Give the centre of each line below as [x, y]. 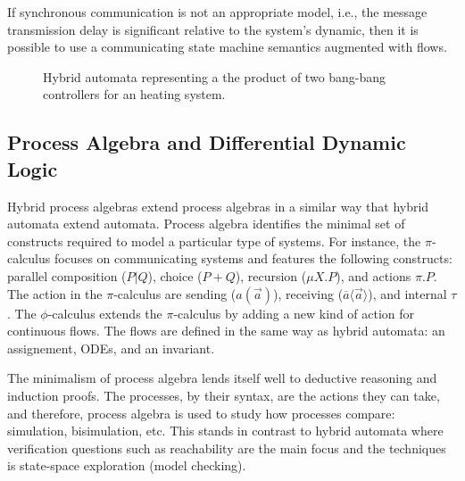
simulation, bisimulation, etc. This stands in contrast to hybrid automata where [225, 431]
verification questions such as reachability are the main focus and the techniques [227, 448]
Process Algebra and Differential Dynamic [207, 142]
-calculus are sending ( [175, 293]
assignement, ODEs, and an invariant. [111, 348]
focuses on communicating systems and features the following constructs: [253, 258]
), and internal [407, 293]
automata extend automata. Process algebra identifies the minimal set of [206, 224]
